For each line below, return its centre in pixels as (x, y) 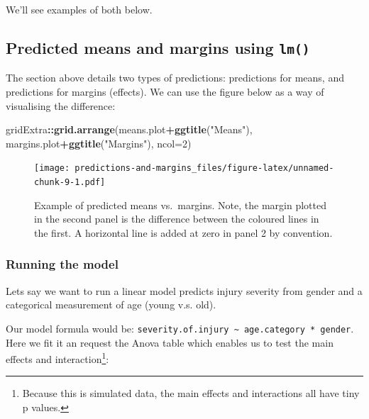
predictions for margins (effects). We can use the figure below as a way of (165, 91)
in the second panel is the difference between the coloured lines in (177, 219)
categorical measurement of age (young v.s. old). (111, 305)
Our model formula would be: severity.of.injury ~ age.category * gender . (180, 328)
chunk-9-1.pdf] (70, 182)
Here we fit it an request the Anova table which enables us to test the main (170, 342)
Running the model (62, 264)
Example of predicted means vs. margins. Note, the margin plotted (180, 205)
